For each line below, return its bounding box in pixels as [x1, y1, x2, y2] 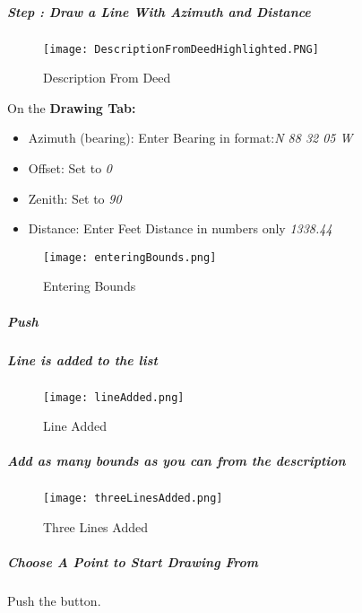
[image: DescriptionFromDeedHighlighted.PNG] [43, 42, 319, 56]
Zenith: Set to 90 [28, 188, 122, 207]
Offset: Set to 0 [28, 159, 112, 177]
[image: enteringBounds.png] [43, 250, 217, 264]
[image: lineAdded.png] [43, 390, 185, 404]
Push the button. [7, 591, 101, 610]
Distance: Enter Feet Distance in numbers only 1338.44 [28, 219, 332, 238]
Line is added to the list [7, 350, 158, 369]
